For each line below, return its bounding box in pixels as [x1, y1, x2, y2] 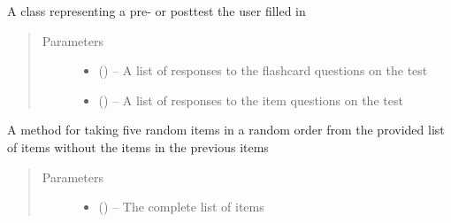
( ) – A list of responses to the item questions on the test [98, 90, 403, 109]
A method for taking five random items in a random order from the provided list [7, 120, 445, 139]
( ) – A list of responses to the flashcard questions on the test [98, 61, 428, 80]
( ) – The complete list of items [98, 197, 264, 216]
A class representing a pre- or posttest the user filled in [7, 2, 306, 19]
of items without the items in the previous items [7, 137, 269, 156]
